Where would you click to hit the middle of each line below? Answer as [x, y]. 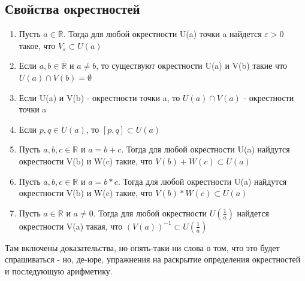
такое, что [37, 45]
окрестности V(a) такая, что [71, 226]
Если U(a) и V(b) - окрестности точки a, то [99, 97]
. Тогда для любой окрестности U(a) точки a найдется [162, 34]
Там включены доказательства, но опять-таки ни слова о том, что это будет [142, 247]
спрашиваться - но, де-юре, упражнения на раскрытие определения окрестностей [153, 259]
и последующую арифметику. [59, 271]
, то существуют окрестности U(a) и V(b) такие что [192, 65]
